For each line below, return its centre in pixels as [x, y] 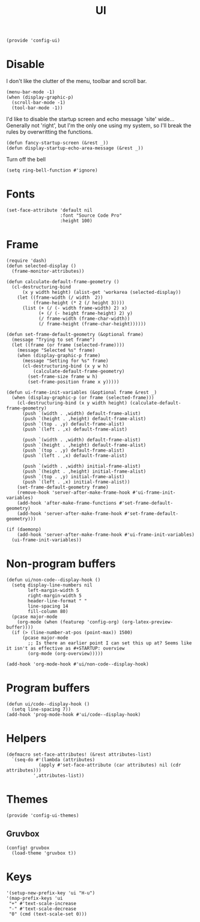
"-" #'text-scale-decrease [43, 909]
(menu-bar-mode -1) [31, 92]
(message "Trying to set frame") [53, 340]
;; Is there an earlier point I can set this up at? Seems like [110, 643]
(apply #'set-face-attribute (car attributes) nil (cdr [110, 765]
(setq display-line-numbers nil [52, 585]
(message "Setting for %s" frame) [65, 361]
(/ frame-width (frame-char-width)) [84, 319]
